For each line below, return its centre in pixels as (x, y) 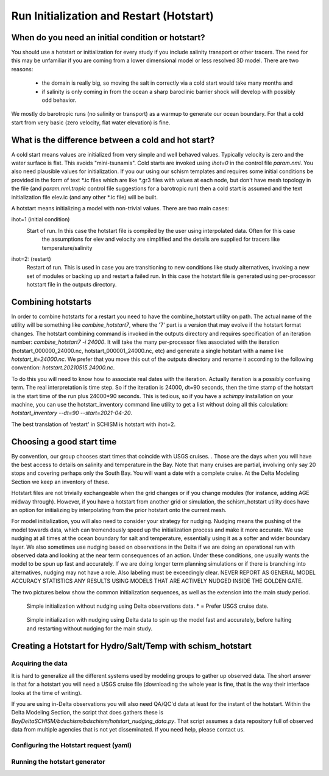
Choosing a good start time (64, 442)
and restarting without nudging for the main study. (90, 628)
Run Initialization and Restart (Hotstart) (113, 16)
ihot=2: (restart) (31, 259)
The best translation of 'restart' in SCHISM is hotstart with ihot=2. (94, 424)
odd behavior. (59, 100)
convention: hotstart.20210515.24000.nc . (63, 368)
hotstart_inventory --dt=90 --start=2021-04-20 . (72, 413)
